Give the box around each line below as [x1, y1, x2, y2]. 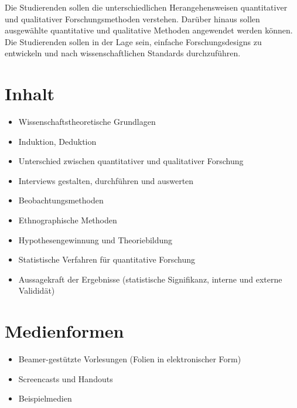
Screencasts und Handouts [18, 372, 113, 385]
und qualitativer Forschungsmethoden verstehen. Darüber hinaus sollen [5, 12, 260, 25]
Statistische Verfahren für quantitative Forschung [18, 253, 196, 266]
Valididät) [18, 284, 55, 297]
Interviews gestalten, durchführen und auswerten [18, 174, 194, 186]
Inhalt [5, 81, 55, 106]
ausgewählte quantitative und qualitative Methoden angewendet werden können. [5, 24, 293, 36]
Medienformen [5, 319, 124, 343]
